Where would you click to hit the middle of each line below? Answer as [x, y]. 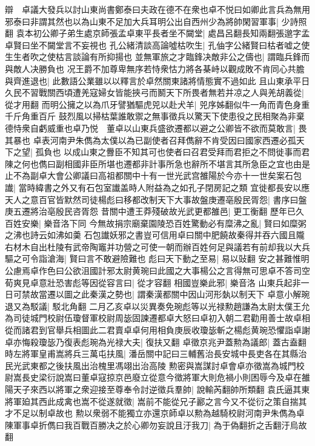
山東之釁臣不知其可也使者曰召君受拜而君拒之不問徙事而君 [195, 152]
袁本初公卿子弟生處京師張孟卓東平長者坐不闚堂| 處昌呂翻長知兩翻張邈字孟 [163, 33]
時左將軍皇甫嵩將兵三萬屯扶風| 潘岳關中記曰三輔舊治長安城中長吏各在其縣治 [156, 354]
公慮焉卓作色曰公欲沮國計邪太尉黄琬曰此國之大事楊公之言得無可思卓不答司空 [157, 271]
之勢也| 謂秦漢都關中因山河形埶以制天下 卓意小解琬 [208, 294]
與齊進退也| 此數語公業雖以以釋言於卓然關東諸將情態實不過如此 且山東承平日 [157, 80]
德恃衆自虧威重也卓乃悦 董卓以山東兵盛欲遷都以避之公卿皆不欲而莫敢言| [150, 128]
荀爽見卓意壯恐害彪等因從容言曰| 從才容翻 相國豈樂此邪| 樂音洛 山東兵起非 [153, 282]
